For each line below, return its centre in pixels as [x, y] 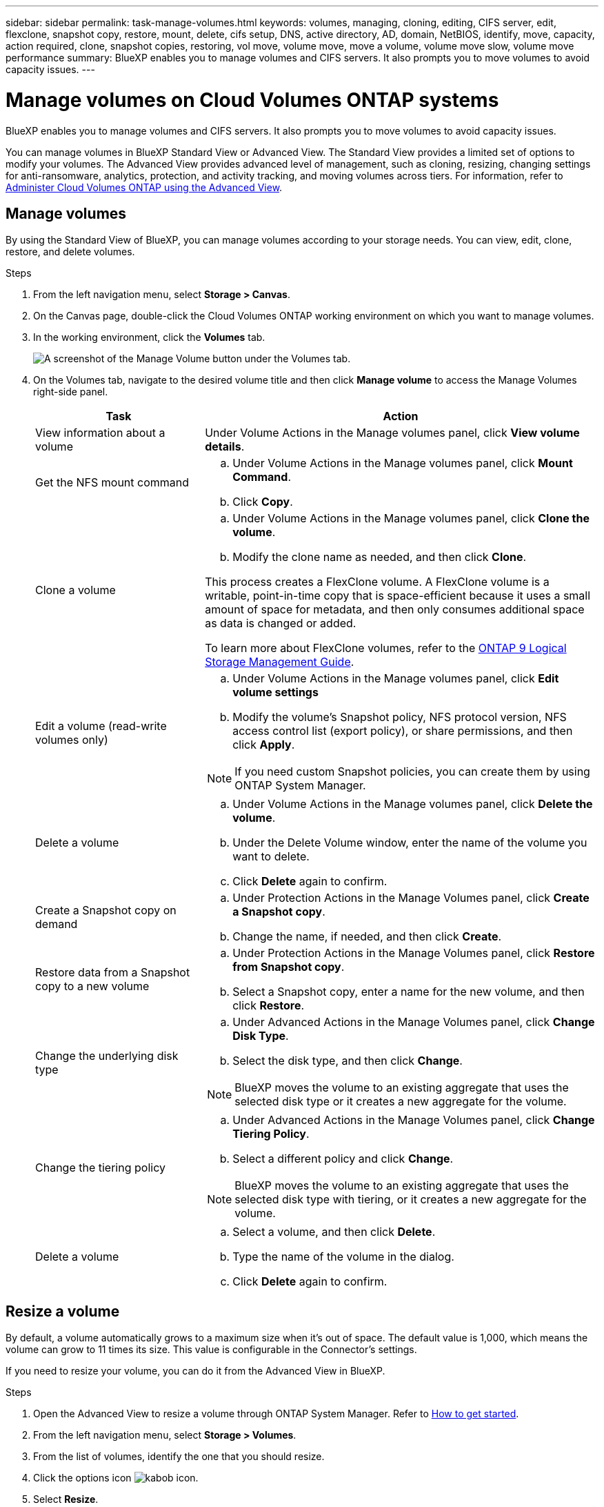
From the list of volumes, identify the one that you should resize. [179, 1457]
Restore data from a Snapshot [113, 973]
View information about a [100, 433]
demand [57, 924]
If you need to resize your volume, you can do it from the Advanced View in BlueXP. [195, 1371]
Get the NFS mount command [112, 483]
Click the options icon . [116, 1478]
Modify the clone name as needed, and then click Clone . [380, 557]
